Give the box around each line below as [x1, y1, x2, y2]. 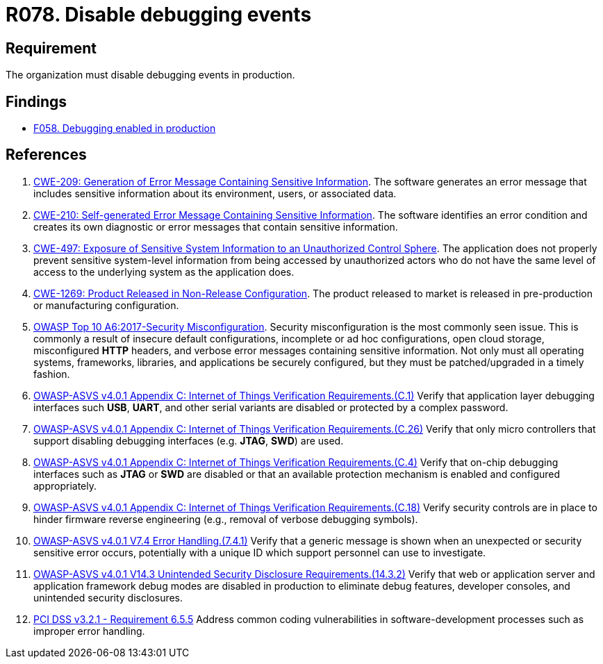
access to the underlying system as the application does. [33, 265, 295, 278]
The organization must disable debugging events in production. [6, 69, 295, 81]
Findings [6, 92, 67, 110]
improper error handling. [33, 624, 145, 637]
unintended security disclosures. [33, 591, 183, 604]
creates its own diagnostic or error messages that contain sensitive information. [33, 220, 398, 233]
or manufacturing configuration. [33, 299, 179, 311]
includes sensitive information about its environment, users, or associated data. [33, 187, 397, 199]
